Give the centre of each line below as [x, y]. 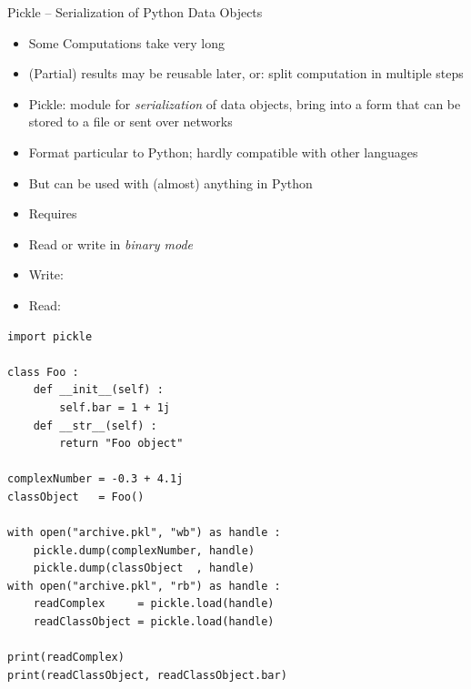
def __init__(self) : [98, 390]
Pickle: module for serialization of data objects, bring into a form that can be [245, 103]
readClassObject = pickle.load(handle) [154, 622]
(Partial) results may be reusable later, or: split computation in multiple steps [246, 73]
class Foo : [43, 372]
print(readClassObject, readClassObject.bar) [147, 675]
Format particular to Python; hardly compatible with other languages [223, 152]
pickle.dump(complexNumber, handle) [144, 550]
